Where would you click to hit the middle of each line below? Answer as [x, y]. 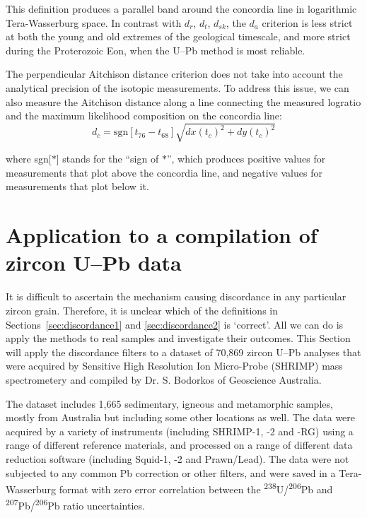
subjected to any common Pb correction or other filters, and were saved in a [171, 472]
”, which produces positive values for [246, 159]
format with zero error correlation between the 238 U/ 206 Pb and [196, 488]
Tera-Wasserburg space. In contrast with [94, 22]
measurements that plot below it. [77, 186]
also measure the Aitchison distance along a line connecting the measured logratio [183, 101]
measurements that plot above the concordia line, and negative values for [164, 172]
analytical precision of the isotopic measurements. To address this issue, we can [177, 87]
